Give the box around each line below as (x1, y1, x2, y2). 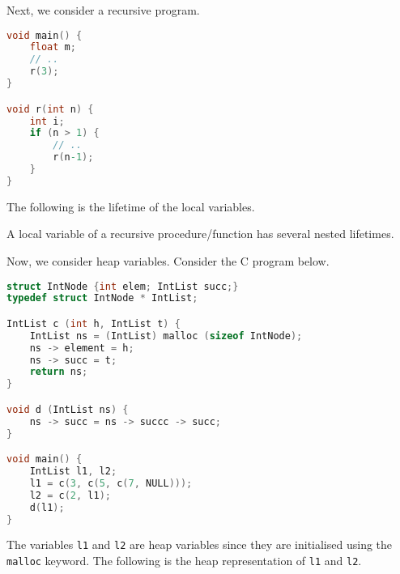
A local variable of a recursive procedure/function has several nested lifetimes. (6, 225, 394, 242)
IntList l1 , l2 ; (29, 466, 117, 477)
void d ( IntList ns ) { (6, 403, 129, 415)
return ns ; (29, 366, 88, 378)
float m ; (29, 41, 76, 53)
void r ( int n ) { (6, 103, 94, 115)
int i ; (29, 115, 65, 127)
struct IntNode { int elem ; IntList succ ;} (6, 280, 239, 292)
